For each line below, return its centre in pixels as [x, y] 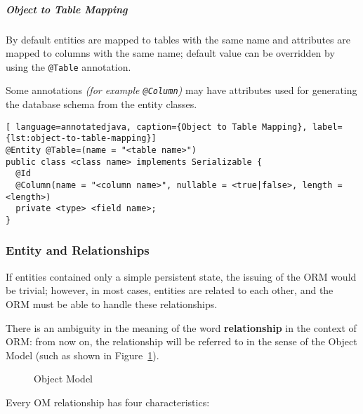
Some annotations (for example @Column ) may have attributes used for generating [181, 90]
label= [327, 127]
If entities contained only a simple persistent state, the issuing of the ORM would [181, 276]
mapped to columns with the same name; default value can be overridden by [170, 53]
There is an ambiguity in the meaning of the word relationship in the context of [181, 327]
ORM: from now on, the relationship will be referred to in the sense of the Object [181, 341]
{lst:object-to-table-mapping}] [81, 139]
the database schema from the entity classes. [101, 104]
